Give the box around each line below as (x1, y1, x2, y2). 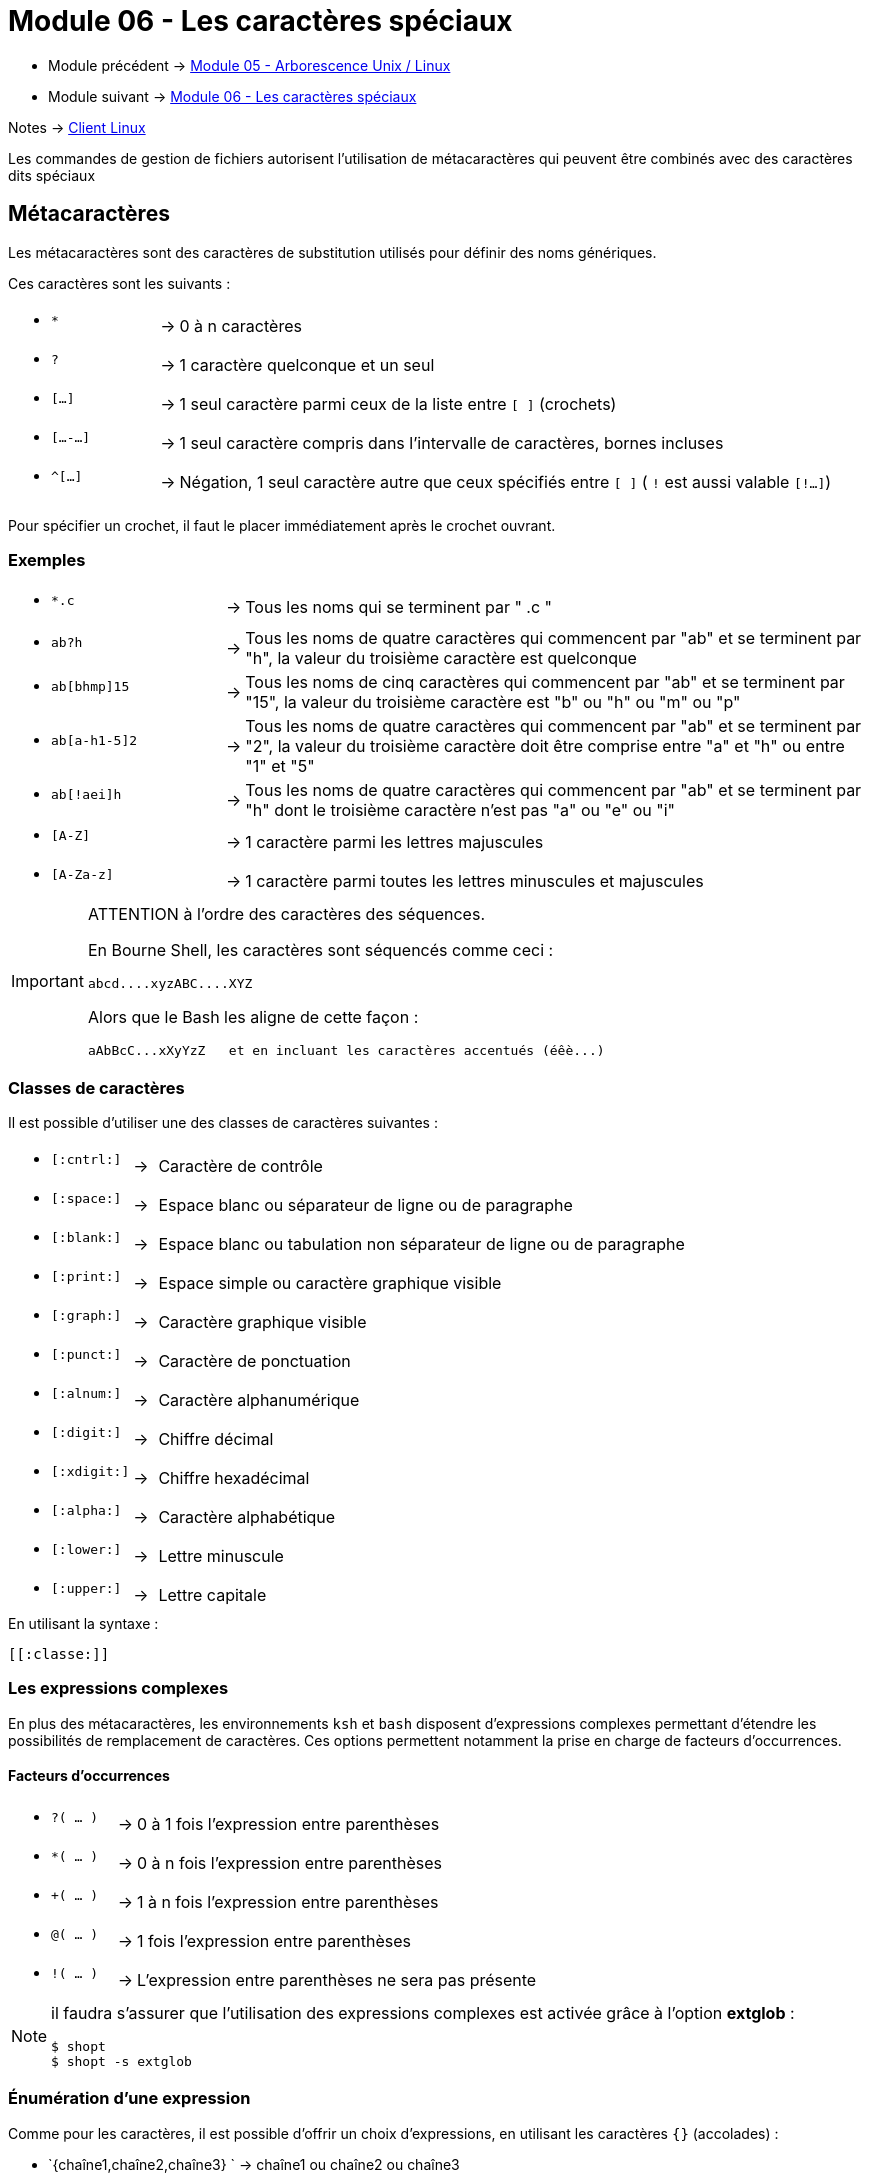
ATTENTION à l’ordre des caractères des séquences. (87, 904, 485, 925)
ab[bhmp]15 (51, 678, 130, 694)
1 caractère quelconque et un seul (179, 355, 435, 376)
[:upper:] (51, 1581, 122, 1597)
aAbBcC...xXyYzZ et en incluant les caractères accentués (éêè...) (87, 1043, 605, 1059)
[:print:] (51, 1269, 122, 1285)
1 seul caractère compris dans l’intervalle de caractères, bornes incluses (179, 433, 724, 454)
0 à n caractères (179, 316, 302, 337)
